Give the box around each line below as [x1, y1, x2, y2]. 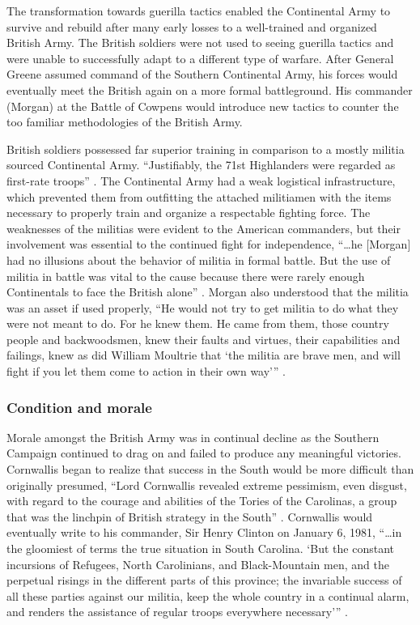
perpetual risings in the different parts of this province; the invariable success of [6, 572, 402, 589]
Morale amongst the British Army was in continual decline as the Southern [6, 428, 380, 445]
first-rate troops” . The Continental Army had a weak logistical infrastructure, [6, 172, 396, 189]
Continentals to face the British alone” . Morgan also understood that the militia [6, 283, 409, 300]
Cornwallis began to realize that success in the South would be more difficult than [6, 461, 414, 478]
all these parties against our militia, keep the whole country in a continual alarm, [6, 587, 409, 604]
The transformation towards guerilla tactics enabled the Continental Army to [6, 2, 391, 19]
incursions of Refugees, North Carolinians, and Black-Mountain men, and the [6, 555, 389, 572]
